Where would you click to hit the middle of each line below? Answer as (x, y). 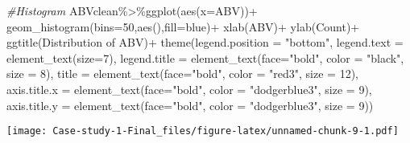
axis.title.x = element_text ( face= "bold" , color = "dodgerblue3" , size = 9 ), (189, 89)
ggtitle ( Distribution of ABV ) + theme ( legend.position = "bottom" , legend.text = (205, 42)
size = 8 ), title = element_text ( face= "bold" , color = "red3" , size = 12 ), (182, 74)
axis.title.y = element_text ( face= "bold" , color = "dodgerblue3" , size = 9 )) (190, 105)
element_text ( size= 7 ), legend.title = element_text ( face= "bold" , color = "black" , (205, 57)
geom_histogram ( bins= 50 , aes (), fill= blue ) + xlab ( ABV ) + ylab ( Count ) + (183, 26)
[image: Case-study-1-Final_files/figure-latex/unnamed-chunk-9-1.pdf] (203, 131)
